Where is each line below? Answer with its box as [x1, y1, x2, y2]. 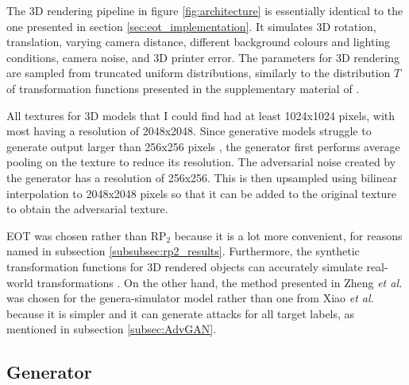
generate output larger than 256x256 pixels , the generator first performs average [6, 138, 400, 154]
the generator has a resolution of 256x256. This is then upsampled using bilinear [6, 169, 398, 185]
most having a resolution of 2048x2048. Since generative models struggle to [6, 122, 372, 139]
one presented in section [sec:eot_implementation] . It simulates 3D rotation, [6, 17, 376, 34]
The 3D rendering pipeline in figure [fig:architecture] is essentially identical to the [6, 2, 403, 18]
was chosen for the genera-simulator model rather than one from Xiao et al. [6, 290, 374, 306]
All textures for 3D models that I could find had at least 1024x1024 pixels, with [6, 107, 395, 123]
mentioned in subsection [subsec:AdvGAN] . [6, 321, 217, 337]
